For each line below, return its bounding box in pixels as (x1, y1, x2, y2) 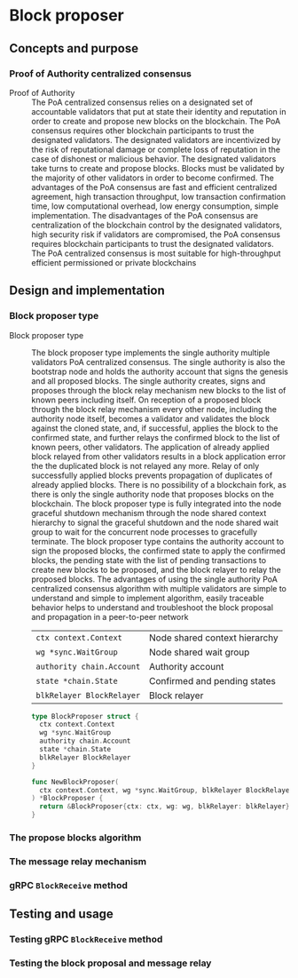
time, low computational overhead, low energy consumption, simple (31, 201, 279, 211)
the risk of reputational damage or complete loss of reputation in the (31, 144, 281, 155)
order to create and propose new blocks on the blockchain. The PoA (31, 115, 281, 126)
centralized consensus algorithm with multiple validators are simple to (31, 583, 286, 593)
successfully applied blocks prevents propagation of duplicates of (31, 470, 273, 481)
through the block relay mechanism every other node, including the (31, 403, 278, 414)
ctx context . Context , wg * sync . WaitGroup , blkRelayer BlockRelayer (39, 785, 294, 795)
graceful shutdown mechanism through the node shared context (31, 507, 267, 518)
